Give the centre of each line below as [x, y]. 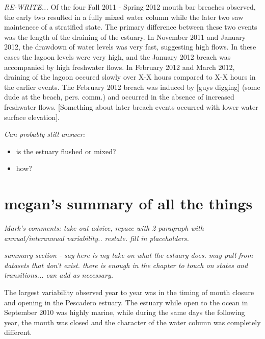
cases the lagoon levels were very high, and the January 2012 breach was [117, 56]
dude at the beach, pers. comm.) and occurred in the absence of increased [119, 97]
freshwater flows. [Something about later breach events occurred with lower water [131, 106]
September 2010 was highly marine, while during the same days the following [125, 312]
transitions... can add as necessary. [59, 275]
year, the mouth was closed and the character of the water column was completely [132, 322]
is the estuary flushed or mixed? [66, 151]
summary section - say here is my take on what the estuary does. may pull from [129, 255]
